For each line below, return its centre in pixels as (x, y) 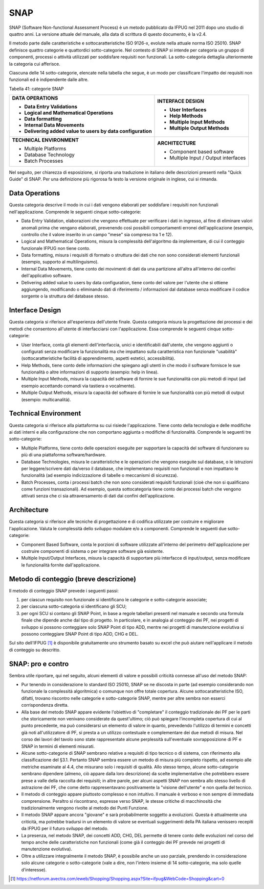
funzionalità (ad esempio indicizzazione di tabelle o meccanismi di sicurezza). (100, 475)
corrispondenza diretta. (45, 705)
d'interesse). (34, 869)
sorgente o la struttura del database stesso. (65, 296)
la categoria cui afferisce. (35, 64)
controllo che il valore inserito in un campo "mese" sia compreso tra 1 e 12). (97, 234)
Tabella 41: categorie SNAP (36, 89)
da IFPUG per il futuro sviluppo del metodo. (65, 829)
